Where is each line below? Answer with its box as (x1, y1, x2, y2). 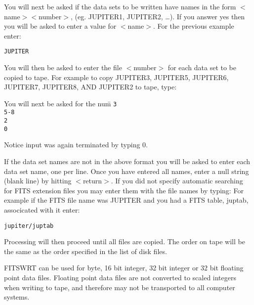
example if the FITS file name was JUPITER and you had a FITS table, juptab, (4, 195, 249, 205)
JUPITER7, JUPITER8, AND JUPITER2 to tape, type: (4, 82, 177, 92)
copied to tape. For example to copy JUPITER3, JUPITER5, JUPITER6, (4, 72, 229, 82)
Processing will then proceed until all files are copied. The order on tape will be (4, 236, 245, 247)
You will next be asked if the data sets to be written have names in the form (4, 1, 236, 11)
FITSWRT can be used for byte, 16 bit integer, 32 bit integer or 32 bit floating (4, 262, 244, 273)
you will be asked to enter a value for (4, 21, 117, 31)
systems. (4, 292, 30, 302)
